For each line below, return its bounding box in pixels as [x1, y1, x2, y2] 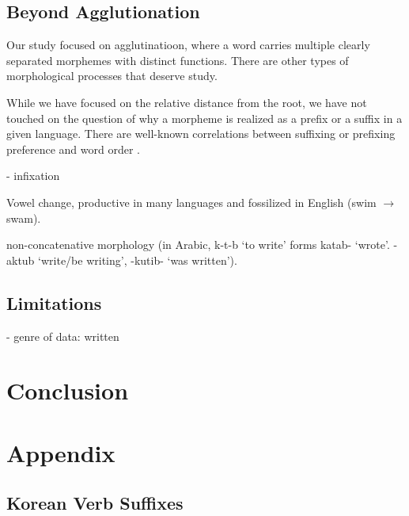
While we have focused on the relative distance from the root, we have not [6, 94, 367, 110]
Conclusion [6, 374, 129, 407]
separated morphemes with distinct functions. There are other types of [6, 52, 349, 68]
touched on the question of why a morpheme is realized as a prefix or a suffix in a [6, 109, 403, 126]
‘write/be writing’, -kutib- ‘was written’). [38, 251, 237, 268]
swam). [6, 209, 41, 226]
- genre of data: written [6, 327, 119, 344]
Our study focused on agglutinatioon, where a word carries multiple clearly [6, 36, 370, 53]
